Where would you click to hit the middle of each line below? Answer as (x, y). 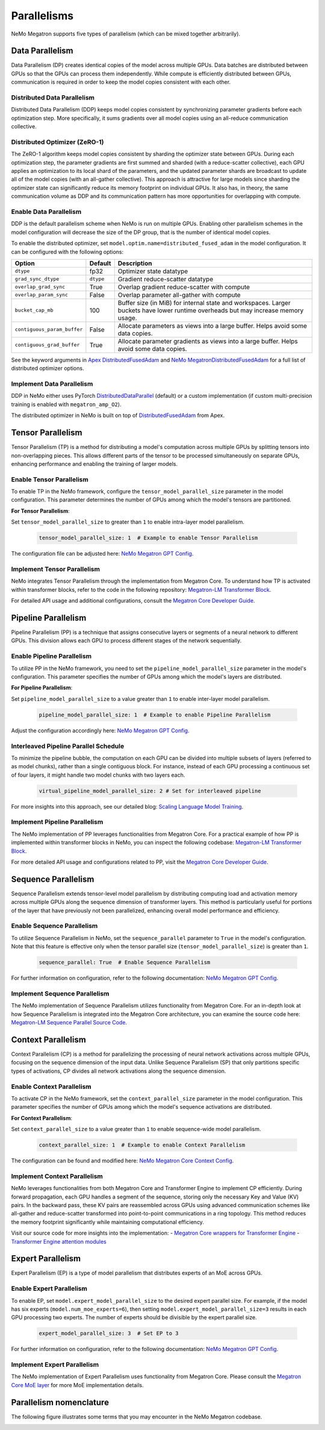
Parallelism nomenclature (60, 1402)
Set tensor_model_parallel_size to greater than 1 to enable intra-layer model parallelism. (128, 522)
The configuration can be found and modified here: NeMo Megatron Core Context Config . (122, 1161)
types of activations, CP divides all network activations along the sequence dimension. (119, 1071)
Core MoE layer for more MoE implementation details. (77, 1385)
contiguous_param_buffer (49, 329)
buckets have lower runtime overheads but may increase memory (211, 310)
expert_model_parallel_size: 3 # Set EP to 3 (109, 1334)
